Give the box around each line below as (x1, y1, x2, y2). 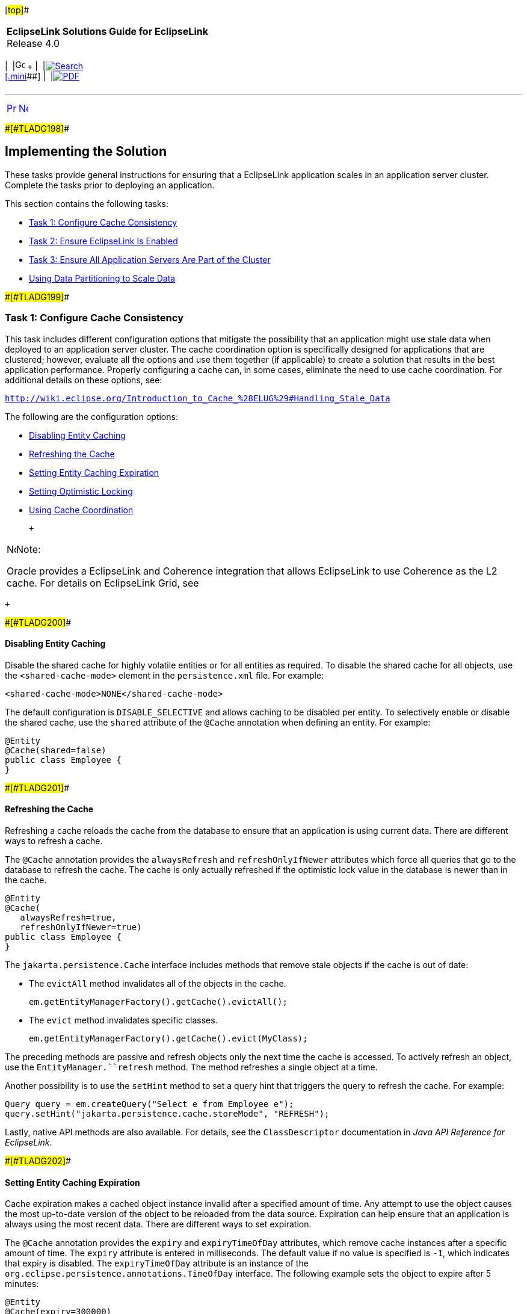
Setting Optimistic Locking (29, 486, 133, 496)
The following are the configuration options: (5, 411, 178, 422)
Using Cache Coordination (29, 504, 134, 515)
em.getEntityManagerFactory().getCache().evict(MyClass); (29, 1034, 308, 1044)
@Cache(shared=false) (5, 745, 106, 755)
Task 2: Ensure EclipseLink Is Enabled (29, 235, 178, 246)
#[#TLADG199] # (5, 291, 70, 302)
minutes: (5, 1279, 39, 1289)
